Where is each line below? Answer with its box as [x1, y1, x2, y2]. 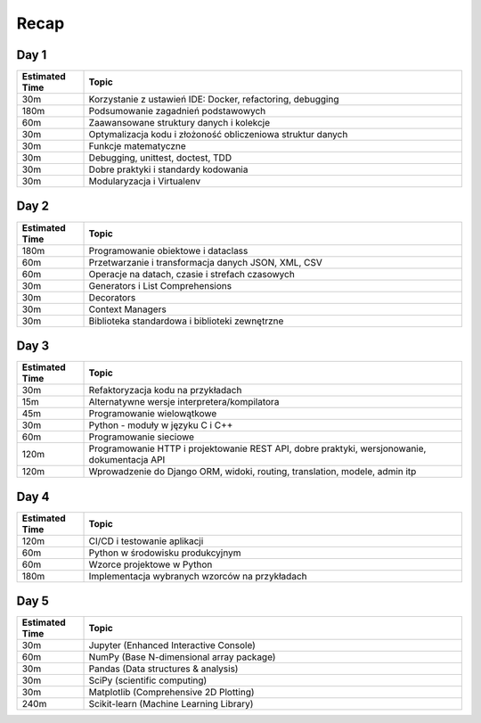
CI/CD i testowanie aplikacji [88, 535, 204, 547]
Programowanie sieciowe [88, 431, 195, 443]
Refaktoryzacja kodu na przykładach [88, 384, 242, 397]
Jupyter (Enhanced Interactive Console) [88, 639, 256, 652]
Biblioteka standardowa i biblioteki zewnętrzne [88, 315, 284, 327]
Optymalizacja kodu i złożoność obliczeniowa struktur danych [88, 128, 348, 141]
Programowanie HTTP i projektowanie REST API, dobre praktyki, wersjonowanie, [88, 442, 427, 455]
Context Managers [88, 303, 167, 316]
